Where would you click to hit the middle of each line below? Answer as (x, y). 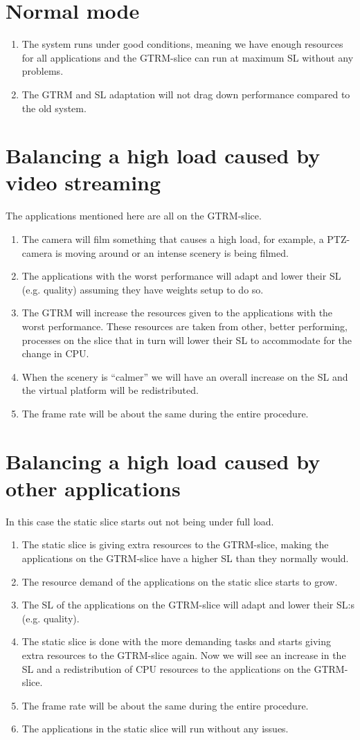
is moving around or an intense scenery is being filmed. (172, 252)
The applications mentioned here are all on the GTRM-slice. (134, 216)
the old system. (54, 108)
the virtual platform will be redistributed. (110, 390)
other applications (93, 488)
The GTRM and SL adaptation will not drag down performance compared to (186, 94)
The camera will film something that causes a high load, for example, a (173, 239)
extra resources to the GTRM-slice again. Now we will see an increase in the (184, 655)
